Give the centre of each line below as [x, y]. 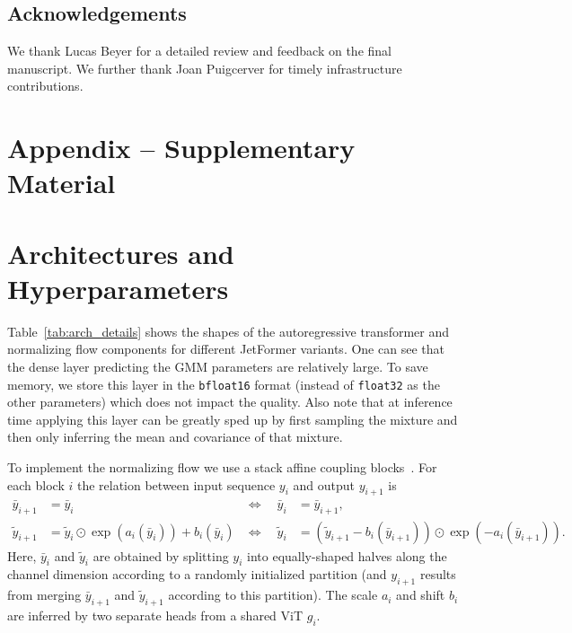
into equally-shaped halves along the [347, 555]
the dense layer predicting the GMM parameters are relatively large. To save [218, 367]
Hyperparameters [118, 288]
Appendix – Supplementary [181, 148]
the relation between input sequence [176, 484]
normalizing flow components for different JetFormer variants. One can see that [226, 349]
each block [36, 484]
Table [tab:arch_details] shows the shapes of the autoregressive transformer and [229, 331]
